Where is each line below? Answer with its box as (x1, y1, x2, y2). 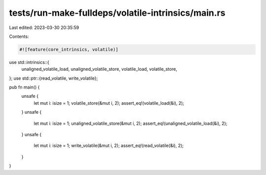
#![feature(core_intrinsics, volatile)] (19, 47, 118, 52)
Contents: (9, 33, 29, 39)
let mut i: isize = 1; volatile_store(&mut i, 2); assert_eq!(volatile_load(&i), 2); (33, 100, 184, 106)
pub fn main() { (9, 84, 40, 90)
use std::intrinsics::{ (9, 59, 49, 65)
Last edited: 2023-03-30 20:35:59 (9, 25, 79, 30)
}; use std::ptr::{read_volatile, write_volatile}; (9, 75, 98, 81)
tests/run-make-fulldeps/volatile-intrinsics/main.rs (9, 7, 226, 18)
